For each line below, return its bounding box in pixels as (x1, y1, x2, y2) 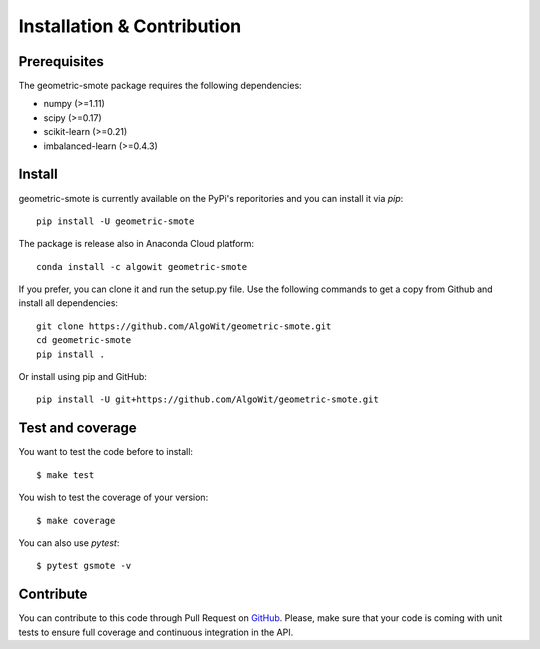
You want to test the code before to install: (18, 446, 194, 458)
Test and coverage (18, 420, 137, 437)
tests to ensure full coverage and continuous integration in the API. (18, 626, 294, 638)
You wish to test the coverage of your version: (18, 491, 209, 504)
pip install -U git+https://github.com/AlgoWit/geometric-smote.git (36, 394, 379, 405)
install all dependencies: (18, 297, 119, 309)
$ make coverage (36, 515, 116, 526)
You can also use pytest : (18, 536, 120, 549)
